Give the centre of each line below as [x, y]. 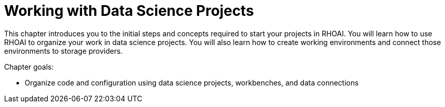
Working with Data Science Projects [129, 11]
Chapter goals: [29, 67]
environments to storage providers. [63, 51]
